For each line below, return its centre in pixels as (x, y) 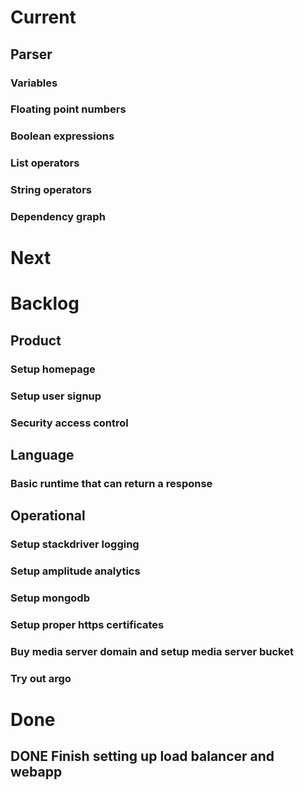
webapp (36, 772)
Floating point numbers (68, 109)
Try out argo (41, 678)
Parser (31, 54)
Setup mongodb (50, 598)
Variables (34, 83)
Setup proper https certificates (87, 625)
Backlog (45, 303)
